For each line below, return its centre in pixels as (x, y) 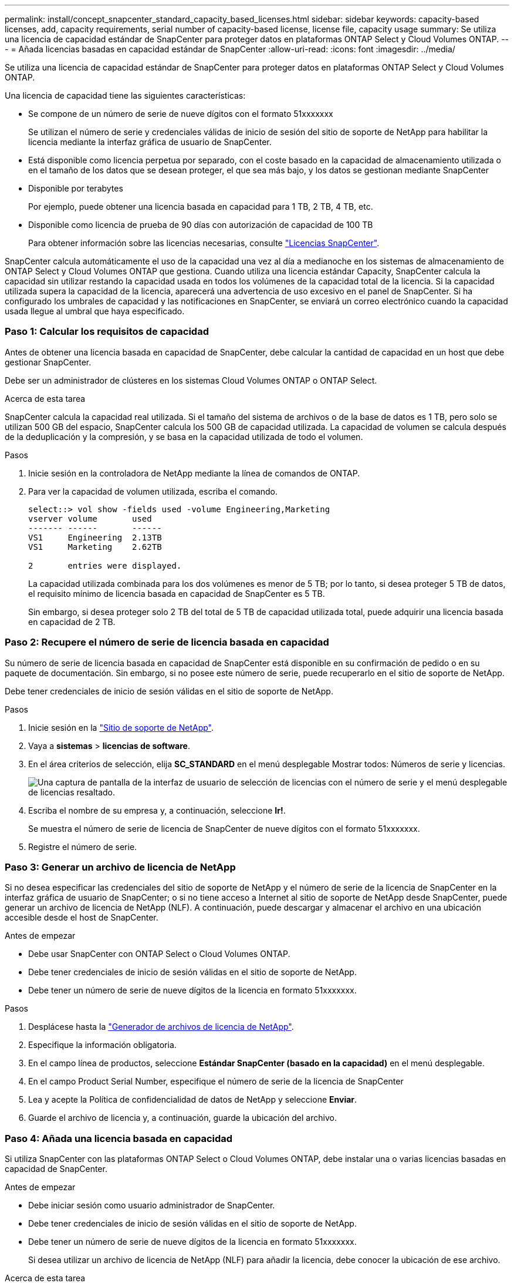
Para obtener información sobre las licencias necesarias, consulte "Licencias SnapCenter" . (204, 243)
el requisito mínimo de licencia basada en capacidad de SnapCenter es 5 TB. (177, 593)
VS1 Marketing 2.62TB (95, 547)
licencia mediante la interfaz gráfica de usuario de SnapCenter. (150, 142)
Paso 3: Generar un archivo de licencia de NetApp (120, 867)
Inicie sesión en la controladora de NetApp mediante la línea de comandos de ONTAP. (194, 473)
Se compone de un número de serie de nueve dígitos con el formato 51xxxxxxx (181, 114)
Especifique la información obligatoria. (102, 1045)
